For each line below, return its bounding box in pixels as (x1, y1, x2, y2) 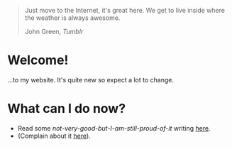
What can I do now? (7, 101, 126, 116)
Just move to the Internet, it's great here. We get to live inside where (24, 6, 226, 14)
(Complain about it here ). (17, 131, 91, 140)
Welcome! (7, 53, 69, 68)
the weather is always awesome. (24, 13, 121, 22)
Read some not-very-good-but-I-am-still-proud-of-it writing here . (17, 124, 211, 132)
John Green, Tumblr (24, 28, 84, 36)
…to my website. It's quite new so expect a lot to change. (7, 75, 174, 84)
